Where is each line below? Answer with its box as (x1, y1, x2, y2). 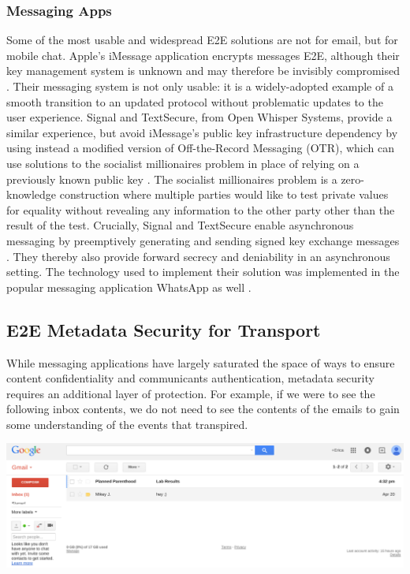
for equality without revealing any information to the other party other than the (6, 201, 395, 218)
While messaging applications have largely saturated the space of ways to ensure (6, 354, 395, 371)
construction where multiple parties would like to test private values (59, 186, 389, 203)
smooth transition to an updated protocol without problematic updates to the (6, 93, 383, 110)
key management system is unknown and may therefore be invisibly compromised (6, 62, 401, 79)
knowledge (6, 186, 56, 203)
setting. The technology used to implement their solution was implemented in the (6, 263, 400, 280)
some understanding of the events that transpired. (6, 416, 248, 432)
